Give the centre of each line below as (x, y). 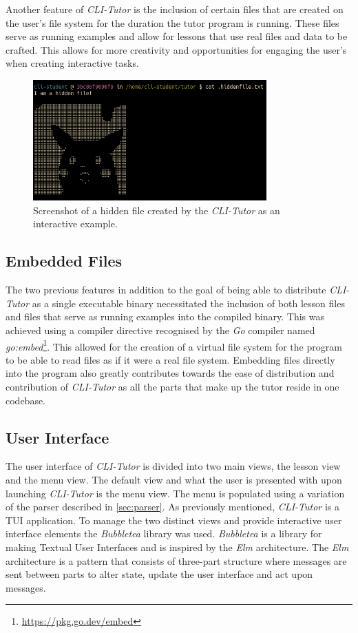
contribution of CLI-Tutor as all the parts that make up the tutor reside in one (172, 387)
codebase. (26, 400)
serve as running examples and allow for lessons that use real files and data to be (177, 36)
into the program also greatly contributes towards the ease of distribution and (170, 373)
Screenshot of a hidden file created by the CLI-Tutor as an (157, 210)
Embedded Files (64, 261)
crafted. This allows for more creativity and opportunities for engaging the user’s (176, 49)
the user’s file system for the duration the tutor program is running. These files (172, 22)
